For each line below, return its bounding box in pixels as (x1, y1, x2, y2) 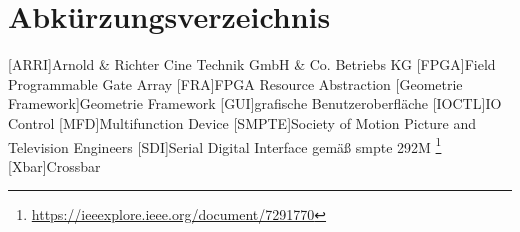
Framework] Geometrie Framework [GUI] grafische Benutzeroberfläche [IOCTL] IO (8, 93, 502, 114)
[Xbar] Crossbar (8, 155, 101, 176)
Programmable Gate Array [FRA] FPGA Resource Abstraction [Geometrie (8, 73, 463, 94)
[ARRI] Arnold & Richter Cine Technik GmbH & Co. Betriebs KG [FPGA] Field (8, 54, 496, 75)
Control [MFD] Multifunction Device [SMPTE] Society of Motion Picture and (8, 112, 477, 133)
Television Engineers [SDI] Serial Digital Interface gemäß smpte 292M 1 (8, 133, 442, 157)
